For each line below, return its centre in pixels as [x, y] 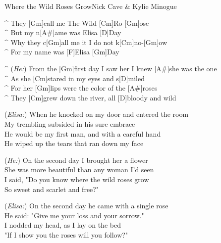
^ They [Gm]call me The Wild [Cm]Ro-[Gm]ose [77, 23]
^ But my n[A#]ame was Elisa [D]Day [63, 32]
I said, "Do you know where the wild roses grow [77, 179]
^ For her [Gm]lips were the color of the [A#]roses [81, 88]
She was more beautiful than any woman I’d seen [79, 170]
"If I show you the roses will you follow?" [66, 234]
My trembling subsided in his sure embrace [70, 123]
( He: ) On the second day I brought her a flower [76, 160]
